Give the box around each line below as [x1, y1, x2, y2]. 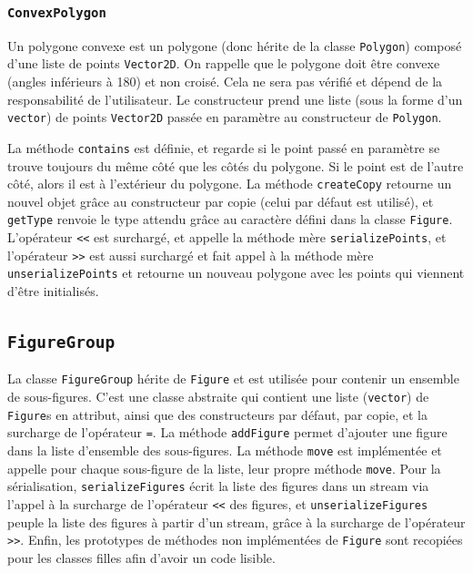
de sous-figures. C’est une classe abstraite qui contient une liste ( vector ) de [7, 387, 429, 406]
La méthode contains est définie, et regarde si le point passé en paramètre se [7, 138, 440, 157]
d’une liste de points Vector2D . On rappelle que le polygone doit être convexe [7, 54, 440, 73]
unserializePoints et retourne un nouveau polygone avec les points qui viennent [7, 263, 465, 282]
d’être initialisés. [7, 281, 99, 301]
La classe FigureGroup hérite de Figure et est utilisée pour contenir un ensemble [7, 369, 459, 388]
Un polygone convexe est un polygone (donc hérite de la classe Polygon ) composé [7, 36, 462, 55]
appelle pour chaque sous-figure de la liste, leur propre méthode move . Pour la [7, 458, 441, 477]
